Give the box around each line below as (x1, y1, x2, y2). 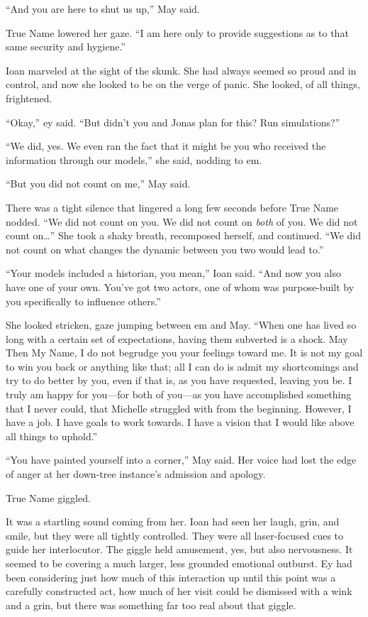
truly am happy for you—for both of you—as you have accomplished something (6, 387, 352, 402)
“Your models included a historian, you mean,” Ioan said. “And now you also (6, 266, 341, 280)
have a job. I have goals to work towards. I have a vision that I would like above (6, 415, 355, 430)
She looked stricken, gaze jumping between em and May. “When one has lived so (6, 317, 357, 332)
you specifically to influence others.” (6, 293, 161, 308)
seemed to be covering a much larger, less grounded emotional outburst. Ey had (6, 556, 352, 570)
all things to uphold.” (6, 428, 98, 443)
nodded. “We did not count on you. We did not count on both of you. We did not (6, 214, 358, 229)
